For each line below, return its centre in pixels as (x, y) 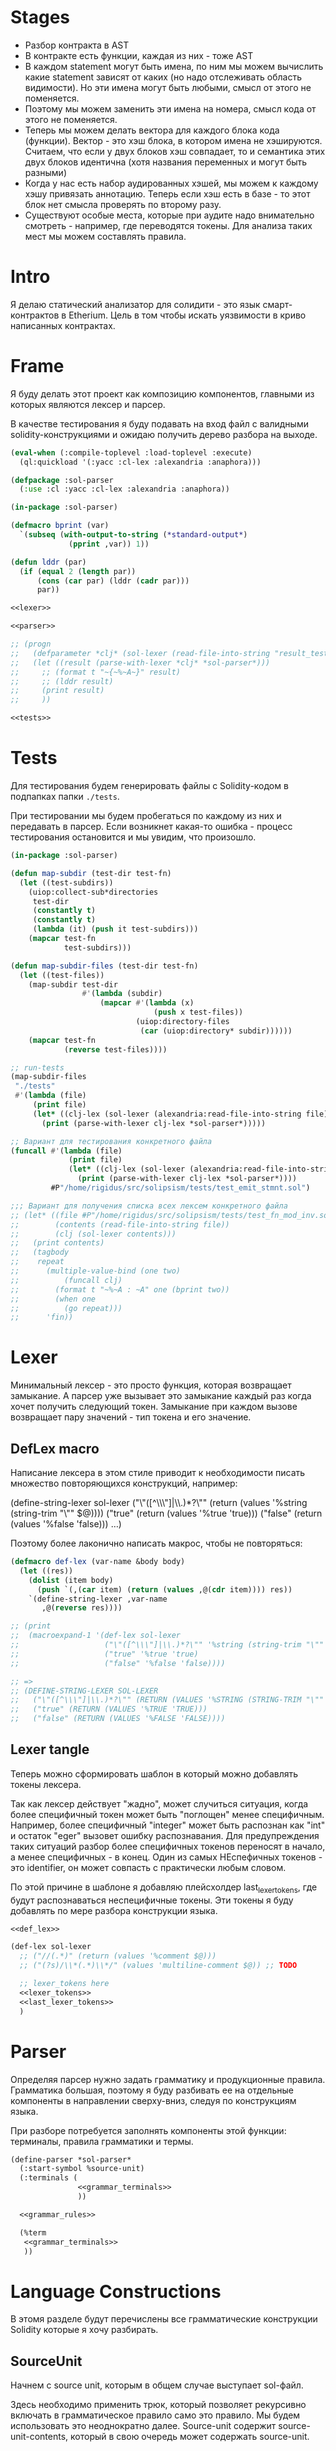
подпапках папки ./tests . (65, 796)
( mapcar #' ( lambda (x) (147, 1003)
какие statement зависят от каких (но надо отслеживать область (163, 77)
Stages (40, 17)
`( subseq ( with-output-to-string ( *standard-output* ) (133, 535)
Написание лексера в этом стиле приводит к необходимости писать (158, 1472)
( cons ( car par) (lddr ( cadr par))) (113, 581)
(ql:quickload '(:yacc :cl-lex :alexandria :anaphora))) (140, 462)
